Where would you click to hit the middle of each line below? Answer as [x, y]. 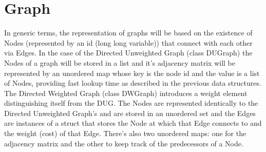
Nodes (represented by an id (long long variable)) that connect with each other [128, 42]
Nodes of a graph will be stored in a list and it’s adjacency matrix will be [120, 62]
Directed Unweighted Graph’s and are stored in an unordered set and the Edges [130, 113]
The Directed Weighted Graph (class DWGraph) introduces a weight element [126, 93]
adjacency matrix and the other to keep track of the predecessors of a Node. [124, 143]
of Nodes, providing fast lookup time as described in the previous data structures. [133, 83]
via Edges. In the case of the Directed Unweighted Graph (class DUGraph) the [128, 53]
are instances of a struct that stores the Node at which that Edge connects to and [133, 123]
